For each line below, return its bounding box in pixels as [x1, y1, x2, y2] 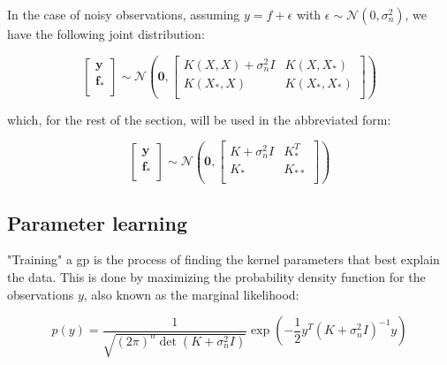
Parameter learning [7, 209, 187, 236]
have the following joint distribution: [7, 25, 205, 42]
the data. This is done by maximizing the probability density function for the [7, 268, 426, 286]
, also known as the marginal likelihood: [83, 285, 299, 303]
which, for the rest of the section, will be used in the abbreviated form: [7, 110, 391, 128]
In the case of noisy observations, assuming [7, 5, 240, 23]
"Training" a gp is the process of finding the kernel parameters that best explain [7, 250, 440, 269]
